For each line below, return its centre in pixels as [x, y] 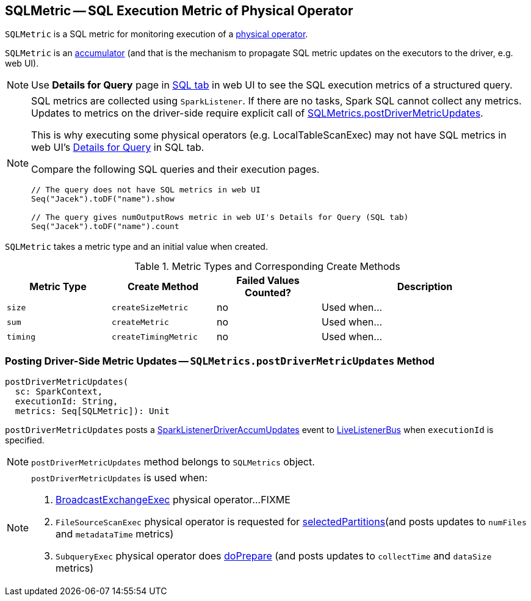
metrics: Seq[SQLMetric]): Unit [92, 411]
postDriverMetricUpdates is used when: [119, 478]
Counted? [268, 293]
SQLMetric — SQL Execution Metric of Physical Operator [179, 11]
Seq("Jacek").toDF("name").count [105, 227]
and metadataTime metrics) [115, 534]
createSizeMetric [150, 307]
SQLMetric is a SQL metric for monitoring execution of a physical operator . [157, 34]
